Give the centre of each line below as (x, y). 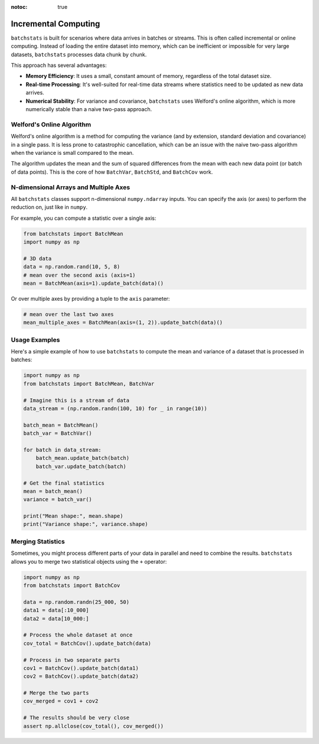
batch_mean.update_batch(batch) (83, 458)
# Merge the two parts (56, 693)
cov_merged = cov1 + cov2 (61, 701)
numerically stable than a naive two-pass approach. (89, 109)
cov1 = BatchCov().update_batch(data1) (81, 668)
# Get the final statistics (64, 483)
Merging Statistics (38, 541)
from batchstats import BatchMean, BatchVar (89, 384)
